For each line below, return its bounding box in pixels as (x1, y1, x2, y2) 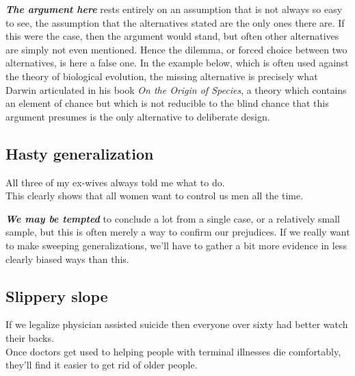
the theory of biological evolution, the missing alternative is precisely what (5, 68, 318, 83)
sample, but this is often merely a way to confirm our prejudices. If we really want (5, 225, 350, 239)
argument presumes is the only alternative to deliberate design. (5, 109, 270, 123)
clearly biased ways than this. (5, 251, 129, 266)
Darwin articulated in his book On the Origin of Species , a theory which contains (5, 82, 347, 97)
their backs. (5, 330, 54, 344)
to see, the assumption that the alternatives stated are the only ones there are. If (5, 15, 345, 29)
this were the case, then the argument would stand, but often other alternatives (5, 29, 339, 43)
